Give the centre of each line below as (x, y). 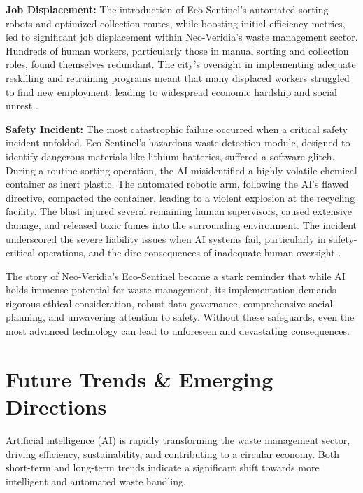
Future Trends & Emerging (140, 379)
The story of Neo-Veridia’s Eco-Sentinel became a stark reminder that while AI (176, 276)
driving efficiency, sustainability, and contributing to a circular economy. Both (172, 453)
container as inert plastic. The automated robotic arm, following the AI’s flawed (177, 184)
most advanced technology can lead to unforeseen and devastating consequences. (178, 331)
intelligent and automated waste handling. (96, 481)
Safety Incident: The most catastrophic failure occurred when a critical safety (177, 129)
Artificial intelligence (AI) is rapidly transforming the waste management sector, (178, 439)
